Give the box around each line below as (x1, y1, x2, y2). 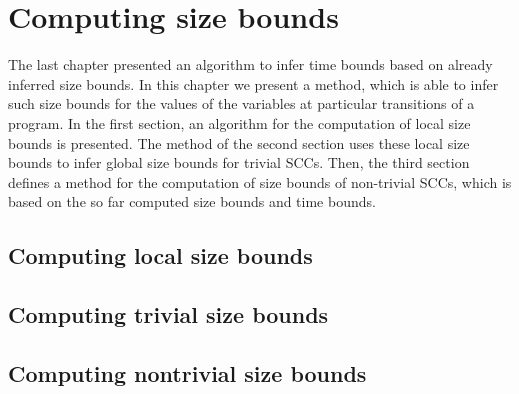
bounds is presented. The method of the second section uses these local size (8, 132, 470, 153)
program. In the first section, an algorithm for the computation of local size (8, 112, 471, 133)
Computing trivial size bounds (8, 299, 329, 330)
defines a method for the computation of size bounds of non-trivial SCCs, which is (8, 171, 512, 192)
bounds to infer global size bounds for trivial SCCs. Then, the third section (8, 152, 470, 173)
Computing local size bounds (8, 240, 313, 271)
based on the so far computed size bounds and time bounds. (8, 191, 376, 212)
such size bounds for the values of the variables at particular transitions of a (8, 93, 475, 114)
